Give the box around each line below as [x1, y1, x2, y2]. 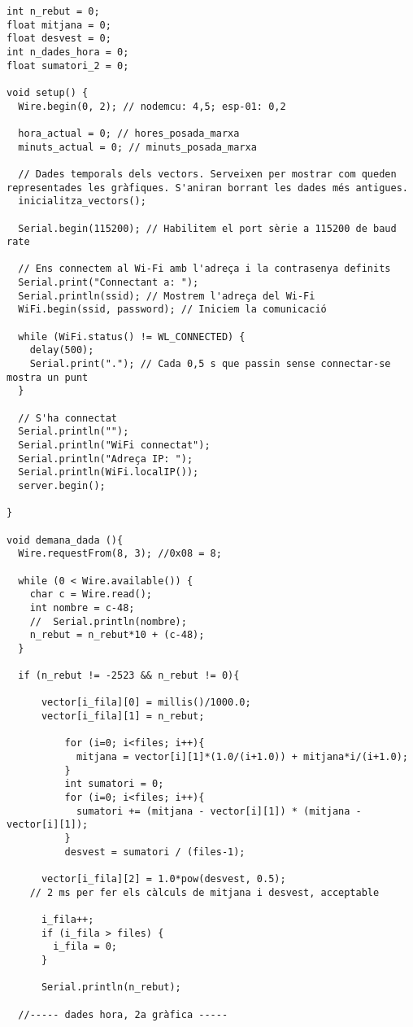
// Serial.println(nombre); [29, 615, 187, 627]
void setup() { [7, 86, 89, 98]
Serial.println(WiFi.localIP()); [18, 466, 199, 479]
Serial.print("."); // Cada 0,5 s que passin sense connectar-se [29, 358, 391, 370]
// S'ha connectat [18, 412, 118, 424]
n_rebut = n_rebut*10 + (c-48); [29, 629, 205, 641]
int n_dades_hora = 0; [7, 46, 129, 58]
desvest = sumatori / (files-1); [64, 846, 246, 858]
